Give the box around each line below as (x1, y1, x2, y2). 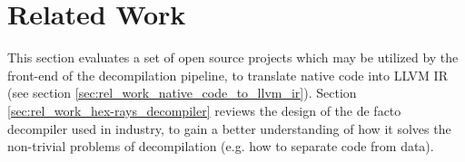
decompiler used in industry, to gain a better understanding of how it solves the (7, 119, 451, 138)
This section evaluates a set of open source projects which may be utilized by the (7, 48, 459, 67)
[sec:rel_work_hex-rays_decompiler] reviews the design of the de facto (7, 100, 401, 119)
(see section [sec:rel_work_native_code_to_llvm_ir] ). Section (7, 83, 357, 102)
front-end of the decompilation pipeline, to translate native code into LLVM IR (7, 65, 448, 84)
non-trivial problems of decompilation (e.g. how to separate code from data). (7, 137, 434, 156)
